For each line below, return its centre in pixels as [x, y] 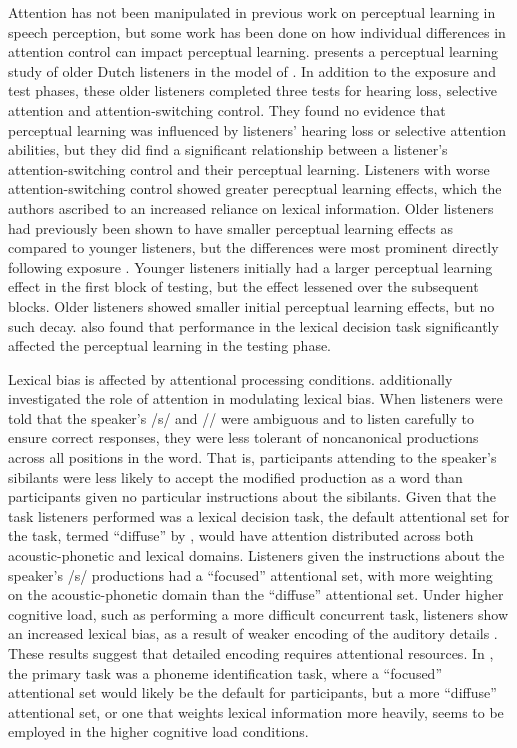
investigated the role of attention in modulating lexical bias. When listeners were [255, 398]
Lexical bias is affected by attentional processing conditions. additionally [230, 378]
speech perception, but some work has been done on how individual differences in [257, 31]
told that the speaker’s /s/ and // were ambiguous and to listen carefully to [241, 417]
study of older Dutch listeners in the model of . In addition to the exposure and [252, 70]
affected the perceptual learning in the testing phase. [170, 345]
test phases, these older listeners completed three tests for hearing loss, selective [253, 90]
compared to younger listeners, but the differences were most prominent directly [253, 247]
